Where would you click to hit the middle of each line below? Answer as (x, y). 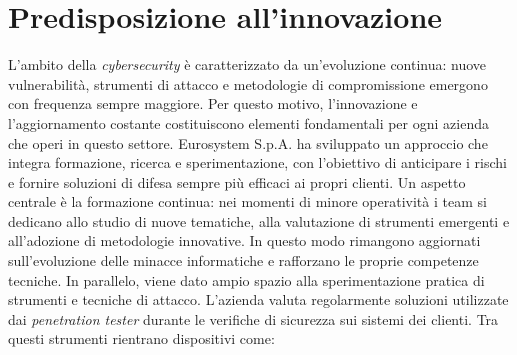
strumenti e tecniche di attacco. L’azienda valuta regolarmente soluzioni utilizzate (258, 299)
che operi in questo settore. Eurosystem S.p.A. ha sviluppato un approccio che (248, 142)
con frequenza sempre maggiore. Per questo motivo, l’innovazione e (213, 103)
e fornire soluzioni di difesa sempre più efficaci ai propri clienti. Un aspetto (237, 181)
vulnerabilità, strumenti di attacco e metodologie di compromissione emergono (248, 83)
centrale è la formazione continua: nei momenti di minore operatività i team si (247, 201)
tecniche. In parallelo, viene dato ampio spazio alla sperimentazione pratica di (246, 279)
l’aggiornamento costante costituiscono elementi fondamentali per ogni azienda (248, 122)
